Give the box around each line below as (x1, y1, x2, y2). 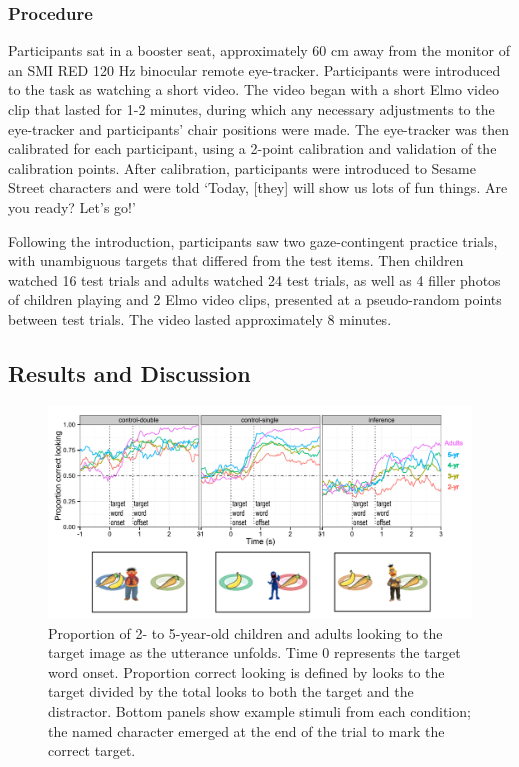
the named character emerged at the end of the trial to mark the (48, 720, 445, 741)
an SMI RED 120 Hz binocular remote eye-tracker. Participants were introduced (8, 59, 501, 80)
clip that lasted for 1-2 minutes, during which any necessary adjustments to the (8, 99, 495, 119)
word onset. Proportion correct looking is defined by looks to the (48, 661, 445, 682)
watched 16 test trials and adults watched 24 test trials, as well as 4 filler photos (8, 269, 501, 290)
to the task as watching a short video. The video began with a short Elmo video (8, 79, 499, 100)
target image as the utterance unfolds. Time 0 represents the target (48, 642, 461, 663)
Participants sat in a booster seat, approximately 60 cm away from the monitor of (8, 40, 510, 61)
